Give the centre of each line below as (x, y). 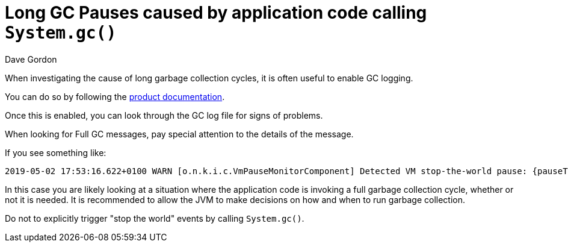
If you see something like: (56, 152)
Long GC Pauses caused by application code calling (216, 13)
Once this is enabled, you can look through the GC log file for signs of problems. (164, 115)
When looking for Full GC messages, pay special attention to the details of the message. (179, 134)
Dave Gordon (31, 59)
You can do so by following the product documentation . (115, 96)
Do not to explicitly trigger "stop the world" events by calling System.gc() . (155, 218)
